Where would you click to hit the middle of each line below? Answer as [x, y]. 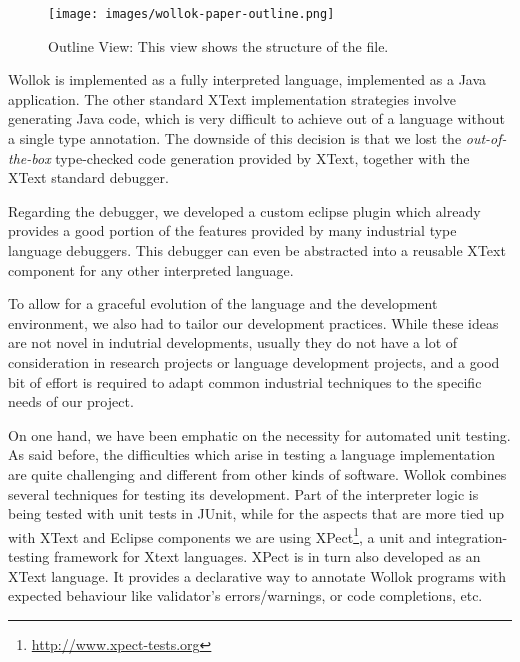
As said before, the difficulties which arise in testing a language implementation [251, 454]
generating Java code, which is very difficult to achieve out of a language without [256, 118]
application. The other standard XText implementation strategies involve [232, 98]
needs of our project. [71, 401]
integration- [472, 536]
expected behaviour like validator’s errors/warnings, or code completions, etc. [245, 595]
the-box [29, 157]
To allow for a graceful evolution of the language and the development [223, 303]
